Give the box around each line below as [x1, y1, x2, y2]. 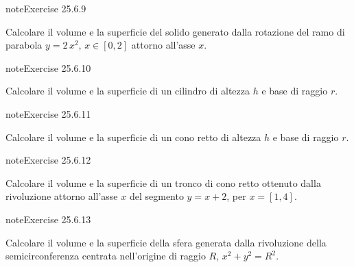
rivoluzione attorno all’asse [5, 189, 118, 203]
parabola [5, 38, 43, 52]
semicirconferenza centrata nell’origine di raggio [5, 249, 206, 263]
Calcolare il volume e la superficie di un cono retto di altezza [5, 129, 261, 144]
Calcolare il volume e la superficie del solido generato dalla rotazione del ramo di [5, 24, 345, 38]
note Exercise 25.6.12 [5, 153, 91, 167]
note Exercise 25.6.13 [5, 212, 91, 226]
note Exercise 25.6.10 [5, 60, 91, 75]
